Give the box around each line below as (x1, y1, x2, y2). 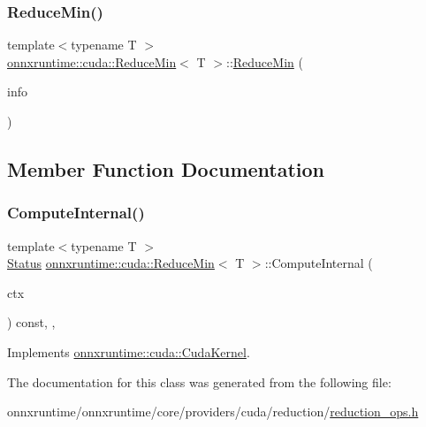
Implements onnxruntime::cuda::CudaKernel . (7, 342, 250, 361)
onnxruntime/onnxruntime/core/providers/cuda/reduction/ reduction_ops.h (7, 402, 419, 421)
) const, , (7, 313, 56, 332)
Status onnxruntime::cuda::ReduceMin (7, 254, 215, 272)
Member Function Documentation (7, 155, 325, 182)
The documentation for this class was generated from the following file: (7, 372, 392, 391)
